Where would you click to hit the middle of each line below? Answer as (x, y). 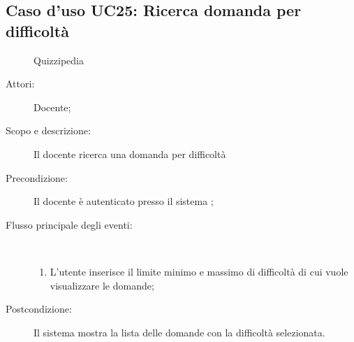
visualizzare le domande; (102, 285)
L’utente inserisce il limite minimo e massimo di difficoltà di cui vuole (199, 271)
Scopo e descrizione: (48, 130)
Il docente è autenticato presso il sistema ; (124, 201)
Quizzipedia (59, 60)
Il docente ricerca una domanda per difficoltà (130, 154)
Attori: (20, 84)
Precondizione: (37, 177)
